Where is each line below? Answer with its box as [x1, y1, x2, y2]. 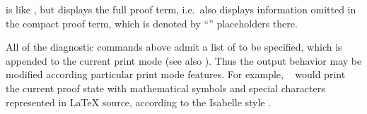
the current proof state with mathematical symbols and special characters [6, 80, 325, 95]
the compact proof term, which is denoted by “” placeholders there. [6, 15, 298, 30]
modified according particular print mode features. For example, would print [6, 67, 346, 82]
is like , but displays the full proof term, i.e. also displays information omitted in [6, 2, 356, 16]
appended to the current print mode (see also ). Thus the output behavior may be [6, 53, 362, 68]
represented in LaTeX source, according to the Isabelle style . [6, 94, 272, 109]
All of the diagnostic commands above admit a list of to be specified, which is [6, 39, 342, 54]
